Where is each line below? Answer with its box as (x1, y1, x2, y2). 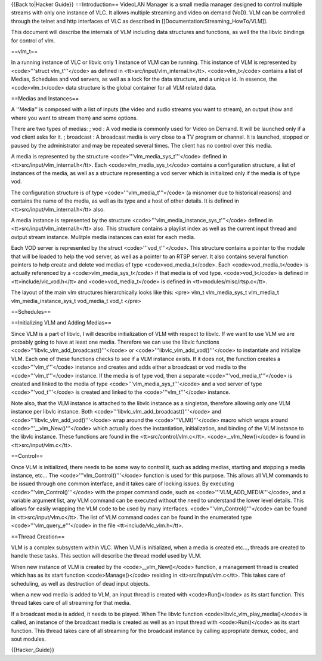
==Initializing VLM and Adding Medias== (11, 319, 112, 326)
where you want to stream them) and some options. (11, 114, 138, 121)
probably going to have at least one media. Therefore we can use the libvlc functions (11, 338, 220, 346)
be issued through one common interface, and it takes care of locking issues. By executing (11, 480, 234, 487)
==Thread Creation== (11, 533, 65, 540)
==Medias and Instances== (11, 94, 79, 102)
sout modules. (11, 635, 47, 642)
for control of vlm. (11, 36, 55, 44)
